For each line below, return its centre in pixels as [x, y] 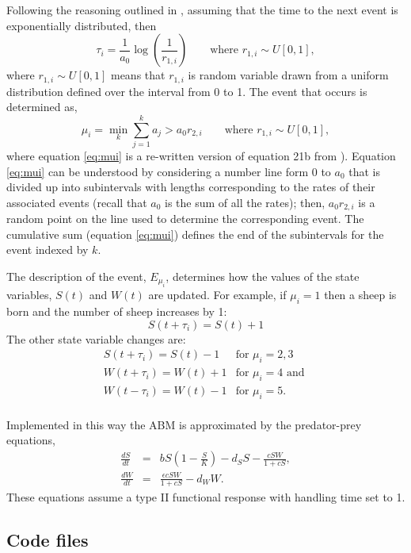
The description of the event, [76, 276]
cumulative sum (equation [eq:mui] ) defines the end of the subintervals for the [195, 234]
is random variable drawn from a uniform [288, 75]
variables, [29, 295]
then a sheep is [360, 295]
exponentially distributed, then [82, 25]
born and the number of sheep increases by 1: [117, 311]
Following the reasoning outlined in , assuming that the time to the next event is [202, 10]
